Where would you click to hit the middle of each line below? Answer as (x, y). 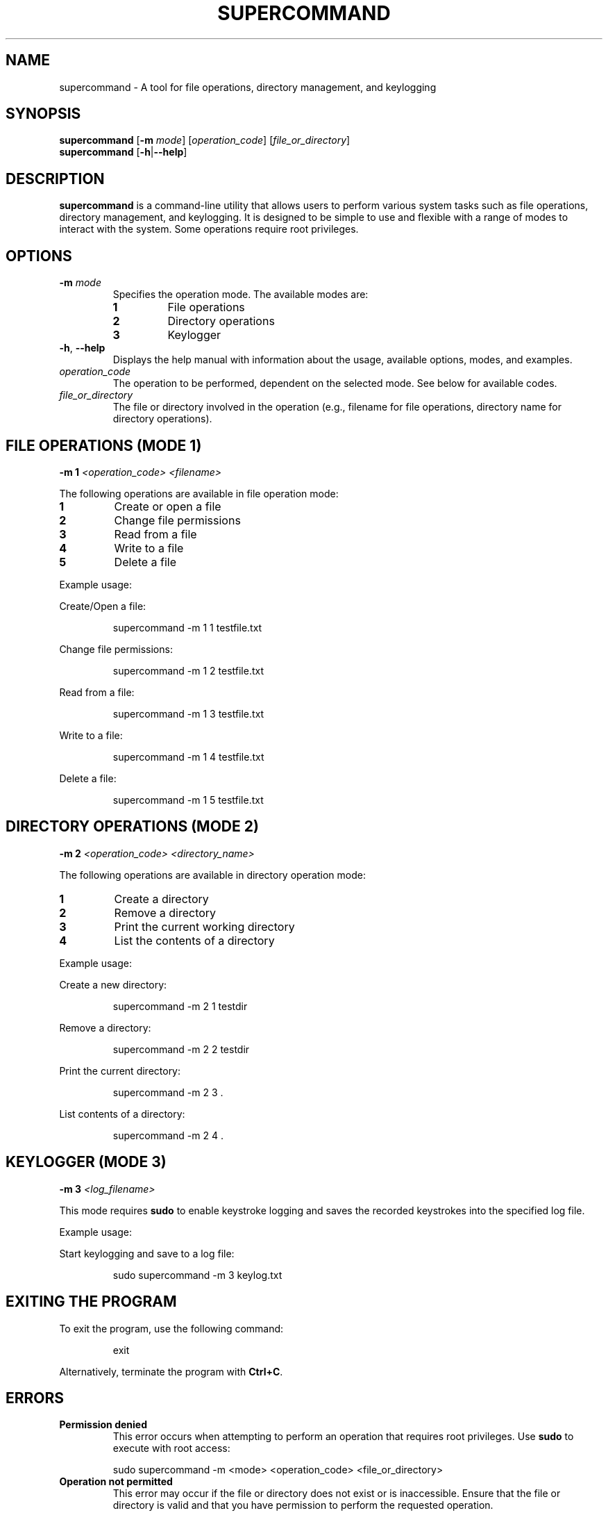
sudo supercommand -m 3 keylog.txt (197, 1275)
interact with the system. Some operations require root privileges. (209, 229)
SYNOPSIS (43, 114)
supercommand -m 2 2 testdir (181, 1049)
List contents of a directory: (122, 1114)
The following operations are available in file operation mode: (199, 493)
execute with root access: (171, 1448)
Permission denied (103, 1425)
